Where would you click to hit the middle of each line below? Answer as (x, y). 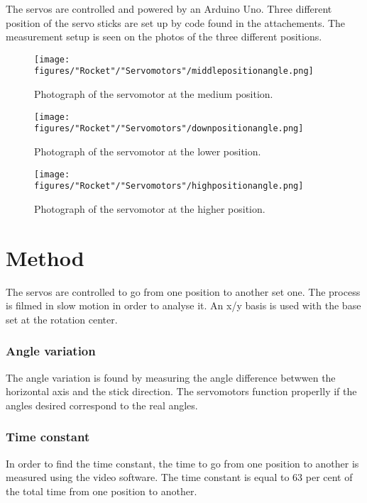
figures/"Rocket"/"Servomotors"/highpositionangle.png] (169, 186)
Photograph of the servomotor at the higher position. (150, 208)
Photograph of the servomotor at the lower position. (148, 151)
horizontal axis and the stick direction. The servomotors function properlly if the (181, 391)
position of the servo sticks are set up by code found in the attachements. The (176, 22)
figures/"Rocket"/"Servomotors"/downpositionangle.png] (169, 129)
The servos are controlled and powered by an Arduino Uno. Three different (169, 9)
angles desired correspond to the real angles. (102, 405)
